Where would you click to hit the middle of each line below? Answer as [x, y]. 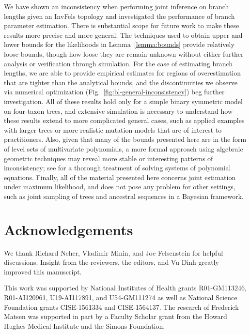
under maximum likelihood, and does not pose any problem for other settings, [120, 187]
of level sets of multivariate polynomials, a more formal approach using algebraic [124, 148]
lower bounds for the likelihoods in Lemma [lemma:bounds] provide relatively [119, 44]
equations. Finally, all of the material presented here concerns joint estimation [120, 177]
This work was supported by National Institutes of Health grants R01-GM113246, [125, 288]
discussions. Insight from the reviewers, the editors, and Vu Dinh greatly [111, 262]
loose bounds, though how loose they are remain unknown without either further [124, 53]
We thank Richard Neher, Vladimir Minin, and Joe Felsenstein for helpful [114, 252]
